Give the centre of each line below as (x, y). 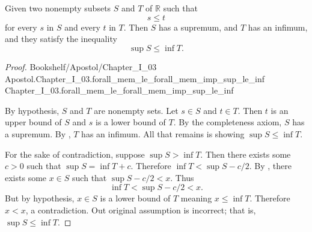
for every (21, 27)
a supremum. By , (38, 133)
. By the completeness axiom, (228, 122)
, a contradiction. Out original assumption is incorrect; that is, (141, 210)
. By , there (270, 166)
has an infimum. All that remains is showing (163, 133)
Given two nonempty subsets (58, 8)
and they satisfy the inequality (61, 39)
